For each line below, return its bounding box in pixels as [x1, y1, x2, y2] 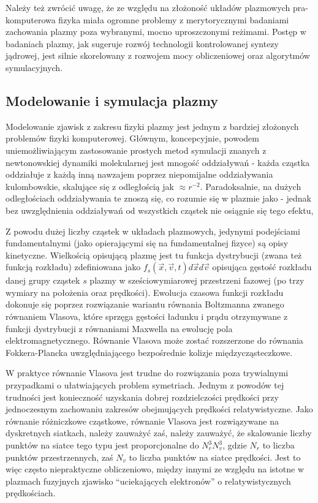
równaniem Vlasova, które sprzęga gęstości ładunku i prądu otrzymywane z [6, 310, 288, 323]
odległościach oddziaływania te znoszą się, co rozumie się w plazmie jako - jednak [6, 192, 311, 205]
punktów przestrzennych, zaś [6, 450, 113, 463]
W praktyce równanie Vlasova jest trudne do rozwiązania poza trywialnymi [6, 366, 289, 379]
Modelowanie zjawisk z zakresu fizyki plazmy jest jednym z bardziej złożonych [6, 119, 299, 132]
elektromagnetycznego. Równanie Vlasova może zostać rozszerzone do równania [6, 334, 303, 347]
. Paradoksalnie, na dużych [200, 180, 301, 192]
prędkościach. [6, 486, 56, 499]
